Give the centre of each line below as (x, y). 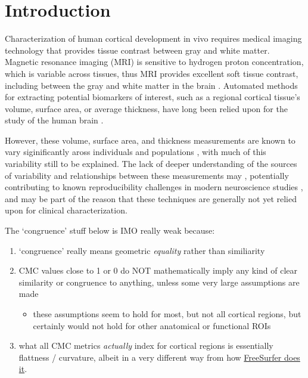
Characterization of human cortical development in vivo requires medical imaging (153, 38)
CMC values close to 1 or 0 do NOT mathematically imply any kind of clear (158, 270)
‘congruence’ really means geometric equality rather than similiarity (142, 250)
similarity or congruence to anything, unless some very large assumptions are (159, 282)
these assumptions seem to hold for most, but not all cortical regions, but (167, 314)
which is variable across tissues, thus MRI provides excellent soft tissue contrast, (152, 73)
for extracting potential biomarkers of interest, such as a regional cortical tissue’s (153, 97)
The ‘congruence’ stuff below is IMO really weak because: (110, 230)
